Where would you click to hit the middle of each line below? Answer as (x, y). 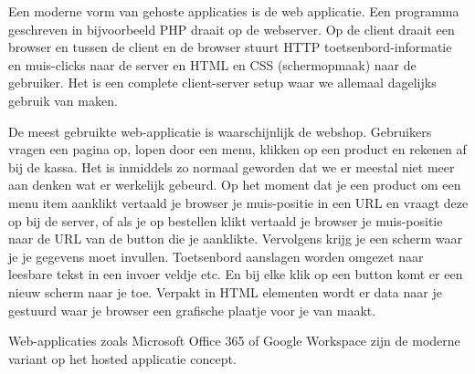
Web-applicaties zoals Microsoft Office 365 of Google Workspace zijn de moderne (234, 341)
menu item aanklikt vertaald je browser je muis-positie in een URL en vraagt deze (238, 202)
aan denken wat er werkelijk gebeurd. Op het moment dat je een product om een (235, 185)
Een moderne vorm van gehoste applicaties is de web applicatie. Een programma (234, 11)
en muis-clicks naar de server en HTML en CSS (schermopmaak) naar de (212, 64)
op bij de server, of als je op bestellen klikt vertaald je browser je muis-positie (226, 220)
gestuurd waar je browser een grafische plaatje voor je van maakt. (192, 310)
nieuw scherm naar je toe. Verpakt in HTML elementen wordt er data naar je (225, 291)
